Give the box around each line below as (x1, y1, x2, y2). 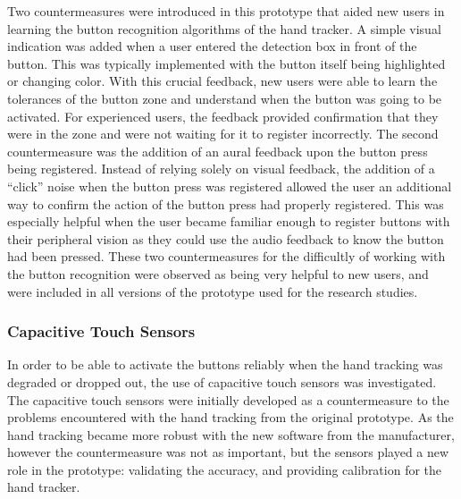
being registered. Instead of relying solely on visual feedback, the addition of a (7, 159, 435, 178)
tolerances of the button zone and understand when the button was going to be (7, 89, 442, 107)
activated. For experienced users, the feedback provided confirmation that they (7, 106, 439, 125)
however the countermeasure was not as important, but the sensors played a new (7, 443, 449, 461)
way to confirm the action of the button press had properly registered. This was (7, 194, 444, 213)
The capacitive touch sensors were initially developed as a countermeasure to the (7, 390, 449, 409)
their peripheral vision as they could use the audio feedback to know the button (7, 229, 444, 248)
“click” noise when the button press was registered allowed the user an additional (7, 176, 452, 195)
